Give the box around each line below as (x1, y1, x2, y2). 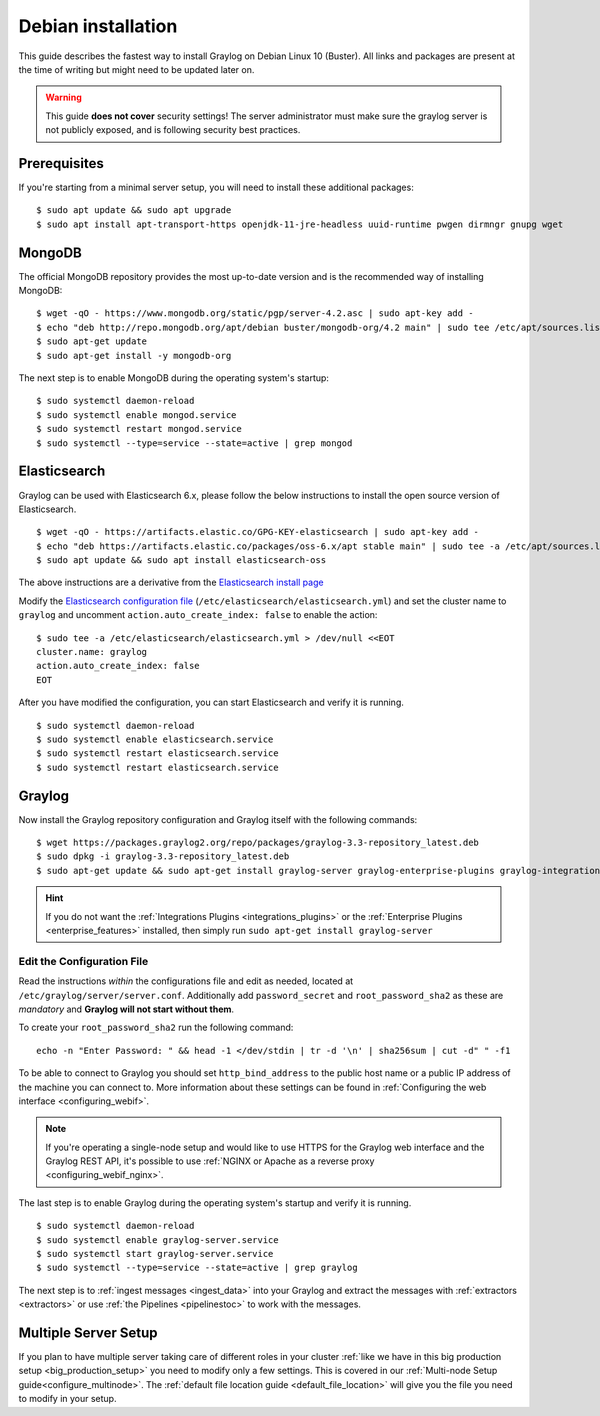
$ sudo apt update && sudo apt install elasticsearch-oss (36, 555, 327, 566)
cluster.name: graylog (36, 646, 148, 658)
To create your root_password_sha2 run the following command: (18, 1021, 294, 1034)
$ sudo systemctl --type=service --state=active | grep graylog (36, 1262, 359, 1274)
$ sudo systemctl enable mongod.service (36, 409, 237, 420)
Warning (45, 91, 82, 104)
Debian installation (18, 15, 178, 37)
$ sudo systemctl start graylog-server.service (36, 1248, 274, 1260)
